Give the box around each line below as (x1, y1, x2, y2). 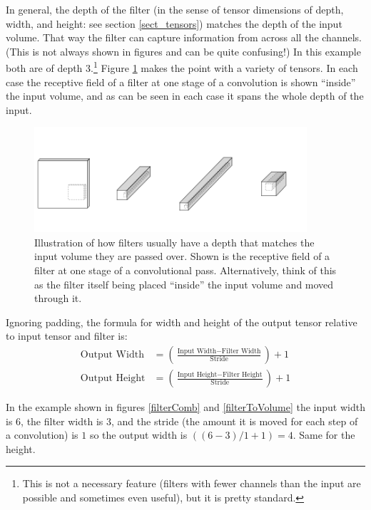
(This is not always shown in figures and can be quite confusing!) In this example (6, 43, 361, 58)
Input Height (177, 370, 218, 378)
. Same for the (293, 427, 355, 442)
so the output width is (89, 427, 188, 442)
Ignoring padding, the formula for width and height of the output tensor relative (6, 314, 357, 329)
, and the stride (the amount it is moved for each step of (111, 413, 358, 428)
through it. (34, 291, 82, 306)
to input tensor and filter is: (6, 328, 128, 343)
